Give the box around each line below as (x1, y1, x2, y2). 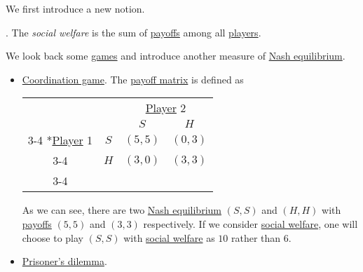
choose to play (22, 230, 83, 245)
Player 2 (145, 100, 186, 116)
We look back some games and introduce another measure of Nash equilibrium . (6, 48, 345, 63)
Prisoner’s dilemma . (22, 254, 107, 268)
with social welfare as (123, 230, 215, 245)
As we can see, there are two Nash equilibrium (22, 203, 221, 217)
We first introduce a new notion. (6, 1, 145, 15)
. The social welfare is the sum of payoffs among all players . (6, 25, 261, 39)
